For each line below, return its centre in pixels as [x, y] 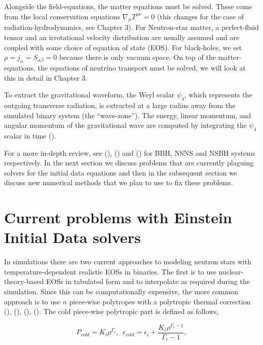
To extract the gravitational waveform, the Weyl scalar [89, 95]
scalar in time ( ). [30, 135]
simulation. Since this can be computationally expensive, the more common [121, 291]
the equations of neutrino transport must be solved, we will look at [142, 67]
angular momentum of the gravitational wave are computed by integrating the [125, 125]
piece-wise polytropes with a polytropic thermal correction [160, 301]
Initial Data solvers [72, 237]
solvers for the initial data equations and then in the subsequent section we [121, 172]
